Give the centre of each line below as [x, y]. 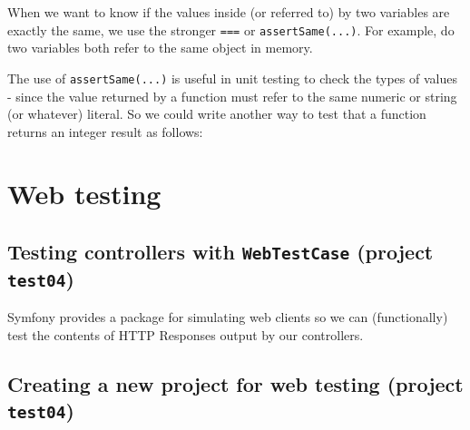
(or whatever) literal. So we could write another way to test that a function [217, 114]
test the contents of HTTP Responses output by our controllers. [186, 335]
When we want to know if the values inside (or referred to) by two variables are [229, 12]
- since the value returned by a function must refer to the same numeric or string [232, 96]
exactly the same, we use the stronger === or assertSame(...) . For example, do [231, 29]
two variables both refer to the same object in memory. [160, 48]
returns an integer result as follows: [105, 131]
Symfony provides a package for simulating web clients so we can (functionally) [228, 317]
